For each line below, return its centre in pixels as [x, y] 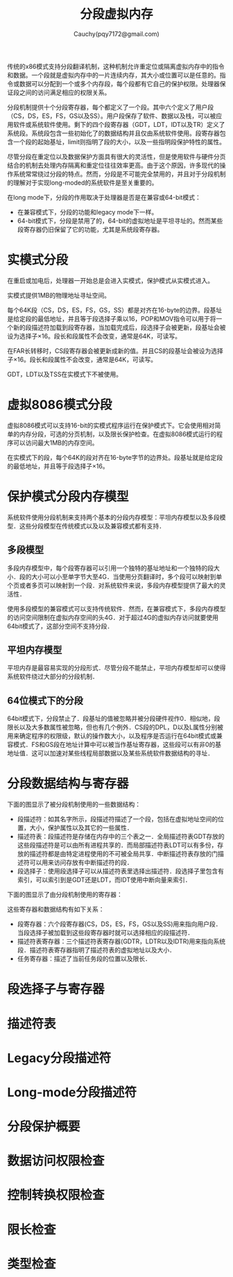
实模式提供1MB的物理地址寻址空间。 [59, 295]
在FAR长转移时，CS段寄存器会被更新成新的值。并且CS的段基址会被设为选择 [115, 350]
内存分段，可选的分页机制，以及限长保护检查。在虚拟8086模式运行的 [118, 434]
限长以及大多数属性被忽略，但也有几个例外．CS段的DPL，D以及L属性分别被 [115, 727]
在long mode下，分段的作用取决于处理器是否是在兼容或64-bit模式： [104, 197]
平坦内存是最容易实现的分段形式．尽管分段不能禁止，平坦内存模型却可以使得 [116, 668]
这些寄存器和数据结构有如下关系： [56, 909]
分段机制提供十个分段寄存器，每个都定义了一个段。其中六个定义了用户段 [110, 107]
